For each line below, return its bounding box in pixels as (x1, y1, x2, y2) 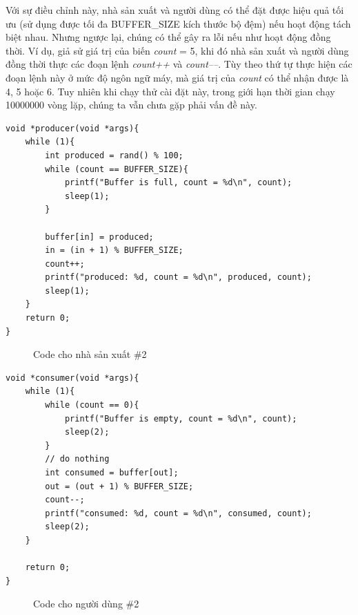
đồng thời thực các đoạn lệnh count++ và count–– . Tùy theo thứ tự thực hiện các (6, 57, 352, 71)
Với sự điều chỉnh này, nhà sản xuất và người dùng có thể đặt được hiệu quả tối (6, 3, 344, 17)
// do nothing (45, 454, 110, 464)
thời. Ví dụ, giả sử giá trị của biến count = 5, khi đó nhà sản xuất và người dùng (6, 43, 349, 57)
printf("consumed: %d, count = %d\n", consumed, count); (45, 508, 312, 518)
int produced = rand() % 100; (45, 150, 183, 160)
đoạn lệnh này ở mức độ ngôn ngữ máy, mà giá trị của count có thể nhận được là (6, 70, 349, 84)
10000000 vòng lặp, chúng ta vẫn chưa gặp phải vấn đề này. (6, 97, 257, 112)
